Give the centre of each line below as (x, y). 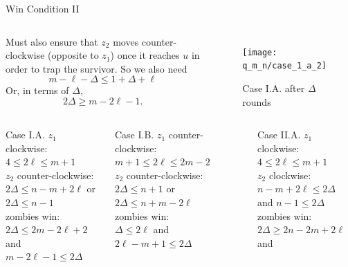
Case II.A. (279, 135)
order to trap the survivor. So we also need (97, 68)
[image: (260, 52)
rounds (257, 101)
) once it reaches (145, 55)
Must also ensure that (52, 41)
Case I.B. (134, 135)
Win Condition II (43, 8)
